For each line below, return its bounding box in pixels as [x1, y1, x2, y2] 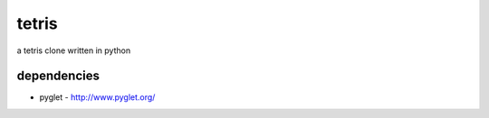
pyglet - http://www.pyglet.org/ [39, 92, 156, 103]
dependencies [16, 68, 100, 84]
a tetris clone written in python [16, 45, 131, 56]
